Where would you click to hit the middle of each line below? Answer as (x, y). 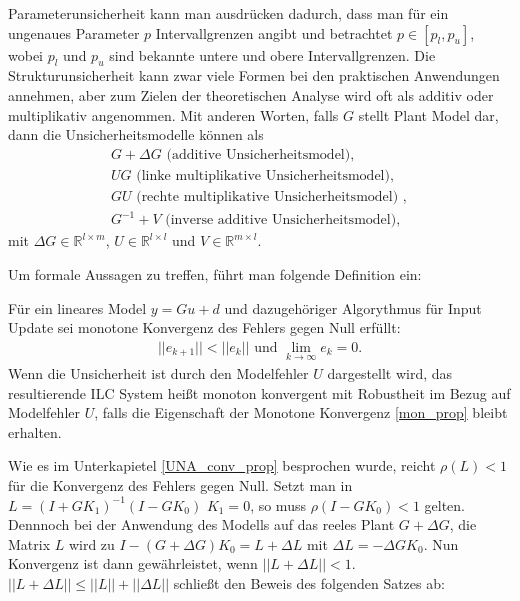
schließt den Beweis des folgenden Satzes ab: (309, 582)
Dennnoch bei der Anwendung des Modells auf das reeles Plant (201, 524)
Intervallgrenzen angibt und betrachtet (274, 32)
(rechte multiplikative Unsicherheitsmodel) (267, 196)
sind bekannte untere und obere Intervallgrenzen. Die (272, 54)
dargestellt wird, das (390, 373)
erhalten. (35, 431)
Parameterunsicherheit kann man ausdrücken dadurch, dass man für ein (228, 13)
